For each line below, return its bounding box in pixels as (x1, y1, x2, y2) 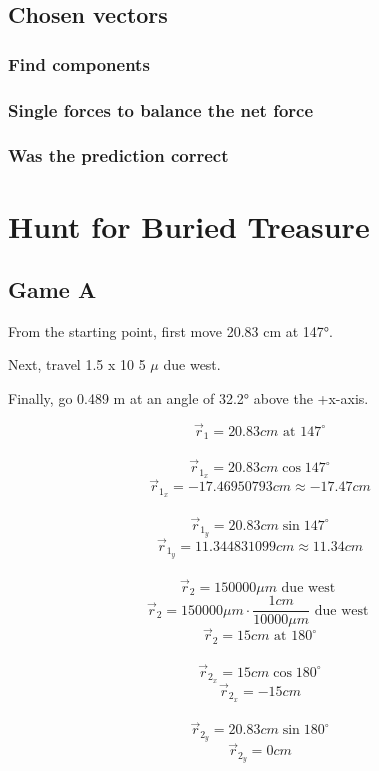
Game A (8, 274, 97, 305)
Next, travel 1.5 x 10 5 (8, 354, 146, 375)
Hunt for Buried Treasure (8, 205, 370, 246)
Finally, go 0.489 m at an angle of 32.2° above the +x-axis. (8, 388, 369, 409)
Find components (8, 51, 150, 76)
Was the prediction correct (8, 143, 229, 168)
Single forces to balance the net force (8, 97, 314, 122)
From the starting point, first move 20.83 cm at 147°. (8, 320, 333, 341)
